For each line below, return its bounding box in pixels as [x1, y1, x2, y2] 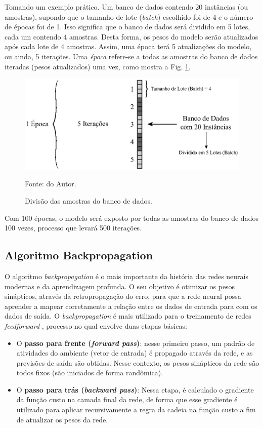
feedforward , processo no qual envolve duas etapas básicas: [5, 320, 187, 331]
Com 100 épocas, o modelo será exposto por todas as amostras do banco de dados [5, 212, 258, 223]
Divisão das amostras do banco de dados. [25, 195, 152, 206]
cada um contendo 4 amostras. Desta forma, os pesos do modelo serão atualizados [5, 31, 258, 42]
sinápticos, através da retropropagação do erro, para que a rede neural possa [5, 291, 241, 301]
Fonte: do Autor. [25, 178, 76, 189]
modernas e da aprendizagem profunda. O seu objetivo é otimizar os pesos [5, 281, 235, 291]
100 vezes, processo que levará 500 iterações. [5, 222, 142, 233]
